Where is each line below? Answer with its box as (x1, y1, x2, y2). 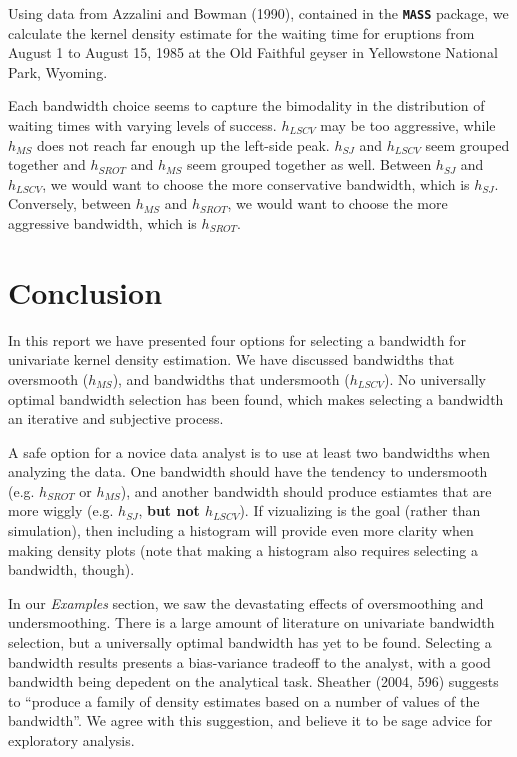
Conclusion (8, 271, 163, 312)
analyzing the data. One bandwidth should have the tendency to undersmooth (8, 461, 488, 482)
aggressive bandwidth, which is (8, 213, 197, 233)
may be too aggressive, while (320, 115, 496, 136)
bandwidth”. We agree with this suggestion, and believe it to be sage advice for (8, 710, 493, 731)
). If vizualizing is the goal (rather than (239, 500, 481, 521)
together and (8, 154, 86, 175)
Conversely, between (8, 193, 131, 214)
